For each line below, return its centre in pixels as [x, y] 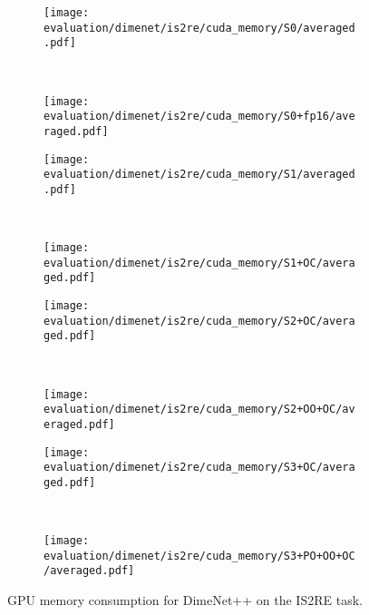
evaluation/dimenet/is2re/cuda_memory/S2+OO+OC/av [199, 410]
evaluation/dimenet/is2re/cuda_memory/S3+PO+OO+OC [199, 556]
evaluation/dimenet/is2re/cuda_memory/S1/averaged [199, 175]
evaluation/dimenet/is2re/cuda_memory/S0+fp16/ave [199, 117]
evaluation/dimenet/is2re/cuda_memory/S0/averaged [199, 28]
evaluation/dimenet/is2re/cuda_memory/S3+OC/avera [199, 468]
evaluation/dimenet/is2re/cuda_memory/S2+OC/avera [199, 321]
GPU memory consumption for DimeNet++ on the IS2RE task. [185, 600]
